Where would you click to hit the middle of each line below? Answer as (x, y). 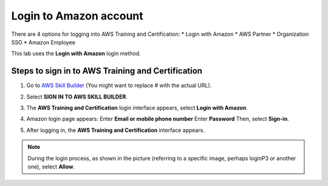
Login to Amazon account (77, 16)
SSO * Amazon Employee (43, 42)
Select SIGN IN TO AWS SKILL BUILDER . (77, 97)
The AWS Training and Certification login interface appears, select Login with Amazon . (137, 108)
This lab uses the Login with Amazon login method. (76, 53)
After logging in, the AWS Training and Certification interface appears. (115, 130)
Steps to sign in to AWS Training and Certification (107, 71)
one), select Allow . (51, 167)
